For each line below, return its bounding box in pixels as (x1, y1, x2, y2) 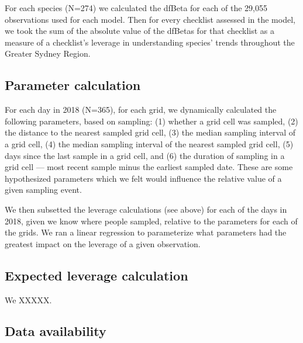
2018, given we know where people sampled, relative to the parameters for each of (5, 214, 298, 227)
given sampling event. (5, 183, 82, 196)
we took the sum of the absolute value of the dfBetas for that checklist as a (5, 25, 275, 37)
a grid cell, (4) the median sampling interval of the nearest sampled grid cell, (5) (5, 137, 294, 150)
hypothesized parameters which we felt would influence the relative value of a (5, 172, 282, 184)
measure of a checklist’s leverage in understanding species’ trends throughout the (5, 36, 295, 48)
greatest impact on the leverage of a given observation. (5, 237, 201, 250)
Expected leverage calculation (5, 266, 188, 284)
